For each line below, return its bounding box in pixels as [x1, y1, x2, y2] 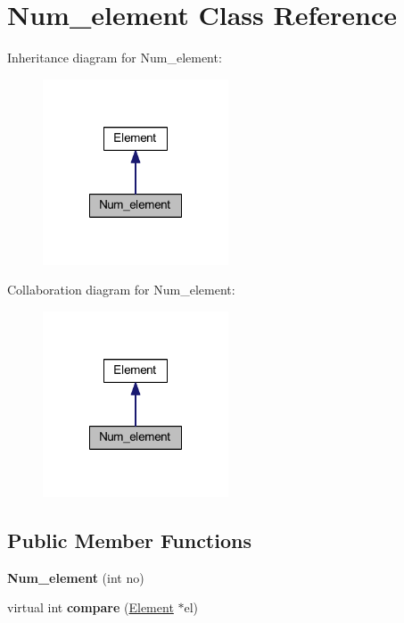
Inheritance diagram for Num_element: [7, 48, 222, 67]
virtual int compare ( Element [7, 598, 174, 617]
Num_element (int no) [7, 568, 144, 586]
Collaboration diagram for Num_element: [7, 280, 235, 299]
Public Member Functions [7, 526, 251, 553]
